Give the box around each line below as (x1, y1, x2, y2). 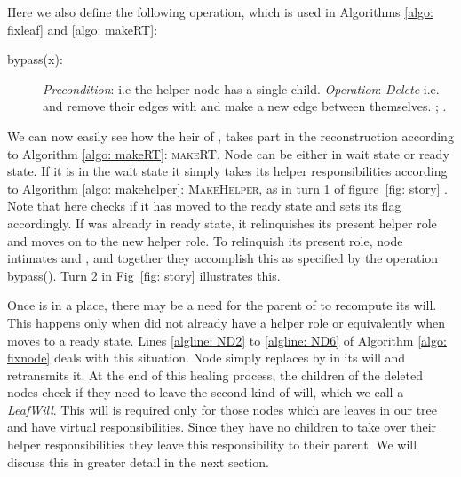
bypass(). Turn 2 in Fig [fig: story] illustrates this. (7, 266, 281, 284)
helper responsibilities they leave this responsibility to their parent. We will (7, 435, 417, 454)
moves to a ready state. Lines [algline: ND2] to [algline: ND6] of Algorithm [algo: (7, 330, 447, 349)
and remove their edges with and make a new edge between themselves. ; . (43, 97, 447, 115)
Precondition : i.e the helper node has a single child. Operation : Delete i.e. (43, 79, 440, 98)
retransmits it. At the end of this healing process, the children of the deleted (7, 365, 423, 384)
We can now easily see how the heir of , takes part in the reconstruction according (7, 126, 454, 145)
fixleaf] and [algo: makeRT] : (7, 20, 158, 38)
